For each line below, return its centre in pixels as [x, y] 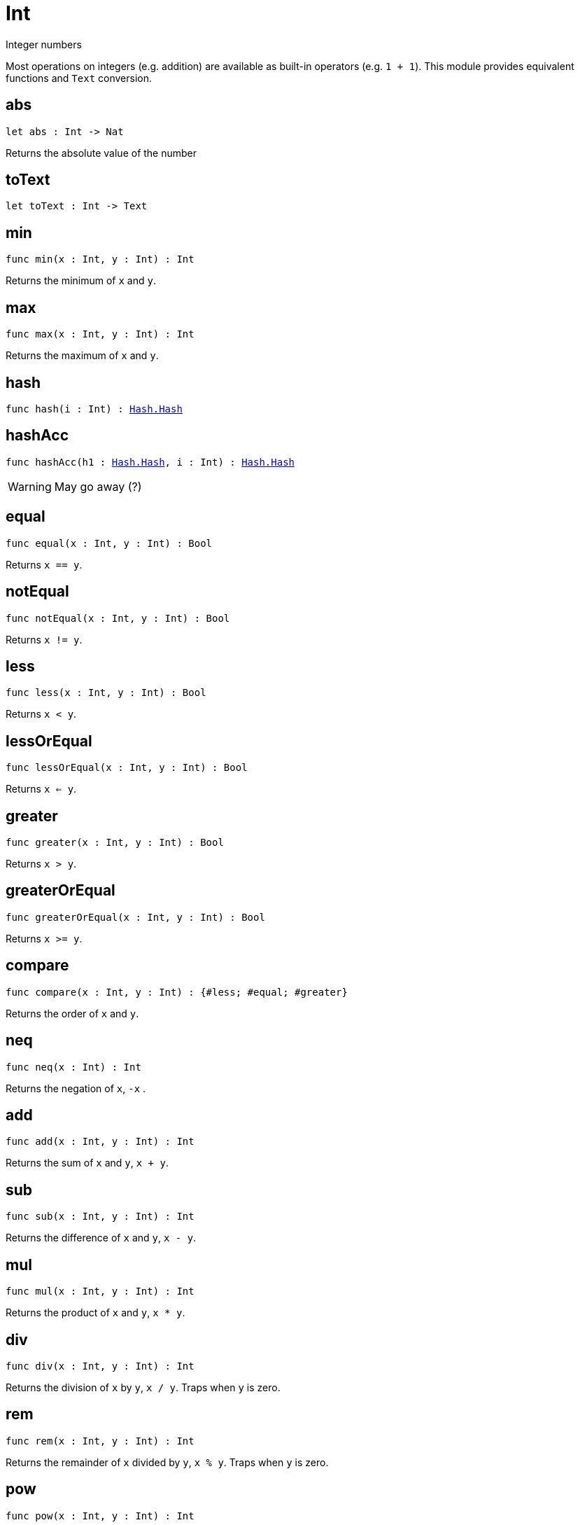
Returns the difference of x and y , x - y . [101, 1238]
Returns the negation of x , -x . [76, 1088]
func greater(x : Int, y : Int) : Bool [115, 843]
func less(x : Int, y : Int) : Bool [106, 693]
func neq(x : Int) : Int [73, 1067]
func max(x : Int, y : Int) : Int [100, 334]
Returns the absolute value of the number [101, 153]
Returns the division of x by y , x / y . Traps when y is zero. [143, 1387]
